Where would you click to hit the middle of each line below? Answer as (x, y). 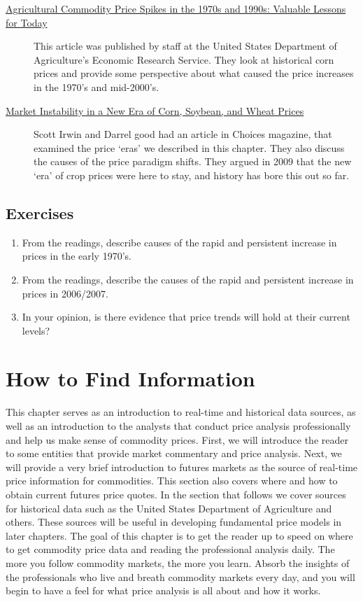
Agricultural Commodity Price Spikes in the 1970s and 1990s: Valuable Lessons (176, 8)
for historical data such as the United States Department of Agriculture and (169, 508)
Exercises (40, 212)
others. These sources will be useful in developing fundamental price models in (174, 522)
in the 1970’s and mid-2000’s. (97, 86)
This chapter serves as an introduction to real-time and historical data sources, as (181, 412)
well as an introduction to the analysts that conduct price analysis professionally (178, 426)
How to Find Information (130, 378)
